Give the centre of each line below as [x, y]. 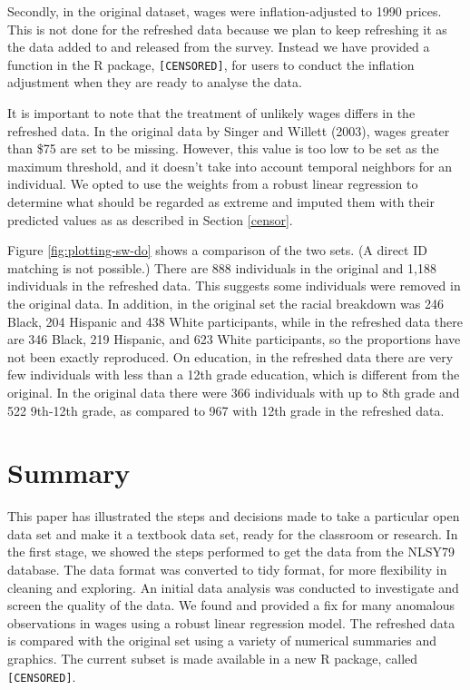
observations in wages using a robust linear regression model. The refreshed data [231, 622]
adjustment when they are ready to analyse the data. [155, 82]
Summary [69, 473]
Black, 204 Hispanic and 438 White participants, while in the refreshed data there [235, 321]
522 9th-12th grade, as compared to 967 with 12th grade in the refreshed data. [226, 410]
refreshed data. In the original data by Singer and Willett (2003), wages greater [229, 130]
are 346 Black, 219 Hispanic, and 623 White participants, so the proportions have [234, 339]
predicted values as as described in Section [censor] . [150, 219]
